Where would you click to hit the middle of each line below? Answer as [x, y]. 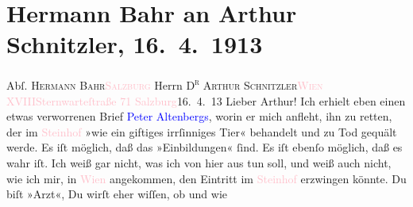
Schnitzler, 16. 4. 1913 [135, 44]
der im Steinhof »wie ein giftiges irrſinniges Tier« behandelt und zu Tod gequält [202, 131]
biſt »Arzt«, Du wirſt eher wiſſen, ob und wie [117, 194]
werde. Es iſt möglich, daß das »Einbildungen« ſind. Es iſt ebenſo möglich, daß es [205, 147]
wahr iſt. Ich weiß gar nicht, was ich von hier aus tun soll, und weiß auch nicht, [199, 162]
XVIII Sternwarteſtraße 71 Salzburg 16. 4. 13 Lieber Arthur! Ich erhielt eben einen [206, 100]
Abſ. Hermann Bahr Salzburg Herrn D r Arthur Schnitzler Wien [165, 84]
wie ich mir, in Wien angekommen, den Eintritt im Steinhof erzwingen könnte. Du [206, 178]
